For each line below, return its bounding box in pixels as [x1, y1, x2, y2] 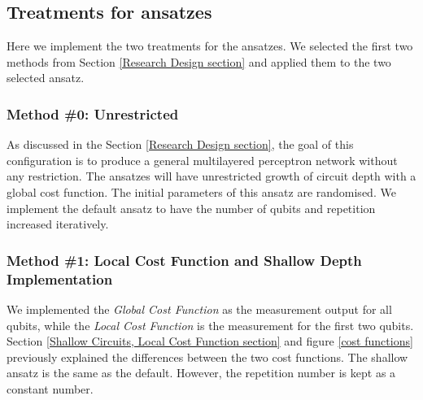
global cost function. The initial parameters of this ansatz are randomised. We [7, 183, 396, 200]
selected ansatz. [7, 69, 85, 86]
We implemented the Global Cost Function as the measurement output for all [7, 300, 392, 317]
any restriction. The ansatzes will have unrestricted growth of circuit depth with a [7, 167, 416, 185]
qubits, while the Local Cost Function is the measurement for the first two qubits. [7, 316, 414, 333]
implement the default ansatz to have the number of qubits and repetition [7, 199, 376, 216]
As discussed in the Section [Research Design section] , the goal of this [7, 136, 354, 153]
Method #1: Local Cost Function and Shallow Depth [7, 250, 362, 270]
